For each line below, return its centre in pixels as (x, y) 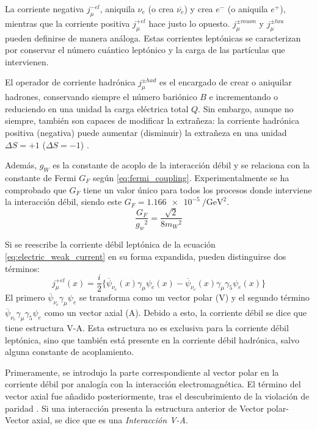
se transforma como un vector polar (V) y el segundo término (194, 297)
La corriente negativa (45, 9)
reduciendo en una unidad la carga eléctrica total (97, 108)
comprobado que (36, 189)
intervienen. (27, 61)
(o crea (161, 9)
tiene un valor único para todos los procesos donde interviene (198, 189)
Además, (21, 165)
